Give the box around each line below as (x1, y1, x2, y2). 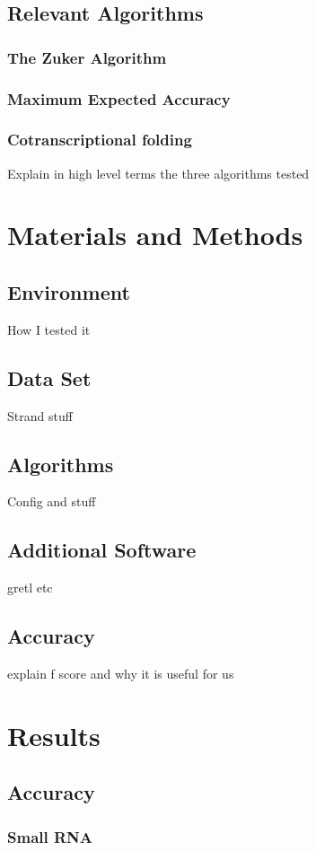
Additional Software (7, 536, 197, 564)
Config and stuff (7, 492, 96, 511)
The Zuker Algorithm (7, 46, 167, 68)
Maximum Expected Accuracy (7, 87, 231, 110)
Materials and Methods (7, 216, 303, 253)
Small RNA (7, 825, 93, 847)
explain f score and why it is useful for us (7, 664, 234, 683)
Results (7, 716, 101, 753)
